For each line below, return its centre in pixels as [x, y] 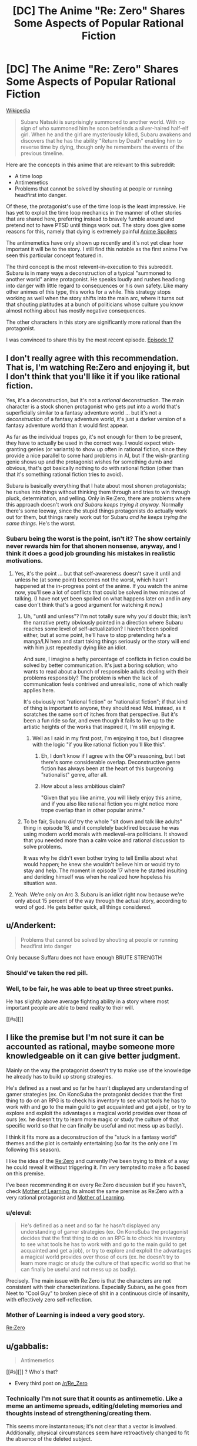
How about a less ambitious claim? [83, 786]
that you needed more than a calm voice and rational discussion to [104, 840]
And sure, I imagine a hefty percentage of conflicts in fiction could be [107, 659]
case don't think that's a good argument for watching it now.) [89, 605]
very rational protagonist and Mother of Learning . [66, 1197]
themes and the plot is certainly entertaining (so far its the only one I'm [92, 1143]
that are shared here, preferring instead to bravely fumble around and [90, 219]
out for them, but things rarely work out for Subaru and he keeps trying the [96, 517]
